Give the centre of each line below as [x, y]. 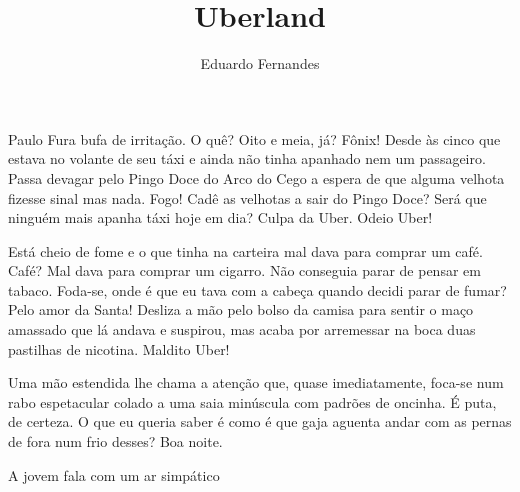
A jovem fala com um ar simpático [114, 474]
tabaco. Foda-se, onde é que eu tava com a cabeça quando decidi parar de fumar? [257, 289]
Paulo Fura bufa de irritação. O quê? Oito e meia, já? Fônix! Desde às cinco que [254, 138]
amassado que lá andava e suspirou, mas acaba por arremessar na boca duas [242, 329]
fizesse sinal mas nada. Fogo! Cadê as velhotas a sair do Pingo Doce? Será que [247, 197]
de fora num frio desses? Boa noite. [115, 441]
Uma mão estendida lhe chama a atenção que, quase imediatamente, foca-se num [256, 382]
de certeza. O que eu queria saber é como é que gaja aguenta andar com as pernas [260, 421]
